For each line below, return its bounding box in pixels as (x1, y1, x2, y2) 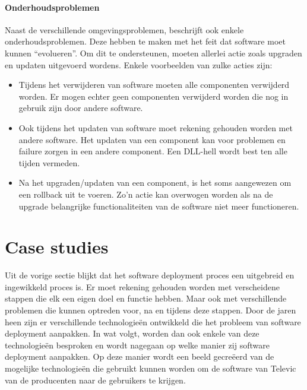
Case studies (5, 234, 109, 259)
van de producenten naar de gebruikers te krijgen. (5, 373, 186, 386)
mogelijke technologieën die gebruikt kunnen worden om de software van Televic (5, 362, 296, 374)
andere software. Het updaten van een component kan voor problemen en (18, 133, 286, 145)
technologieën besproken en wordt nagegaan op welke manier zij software (5, 338, 270, 351)
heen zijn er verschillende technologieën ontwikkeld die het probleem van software (5, 315, 301, 328)
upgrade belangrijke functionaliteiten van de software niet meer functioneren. (18, 199, 299, 212)
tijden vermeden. (18, 156, 80, 169)
